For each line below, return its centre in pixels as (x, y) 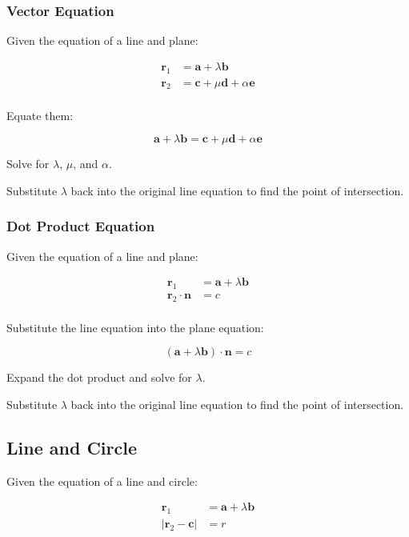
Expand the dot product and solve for (99, 377)
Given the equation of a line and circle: (102, 481)
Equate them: (40, 115)
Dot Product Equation (81, 226)
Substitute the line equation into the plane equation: (135, 327)
